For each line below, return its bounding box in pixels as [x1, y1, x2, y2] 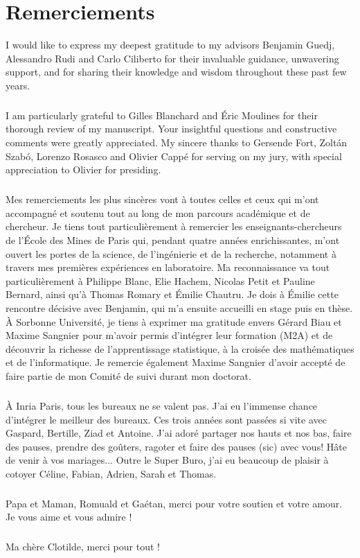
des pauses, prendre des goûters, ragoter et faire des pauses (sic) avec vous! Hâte [6, 439, 347, 453]
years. [6, 78, 30, 92]
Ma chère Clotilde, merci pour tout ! [6, 539, 160, 554]
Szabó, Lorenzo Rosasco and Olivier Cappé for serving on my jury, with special [6, 148, 342, 163]
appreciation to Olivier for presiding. [6, 162, 161, 177]
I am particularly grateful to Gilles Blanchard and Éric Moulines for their [6, 107, 318, 122]
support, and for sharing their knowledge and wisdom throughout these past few [6, 64, 347, 79]
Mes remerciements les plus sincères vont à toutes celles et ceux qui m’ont [6, 192, 319, 207]
